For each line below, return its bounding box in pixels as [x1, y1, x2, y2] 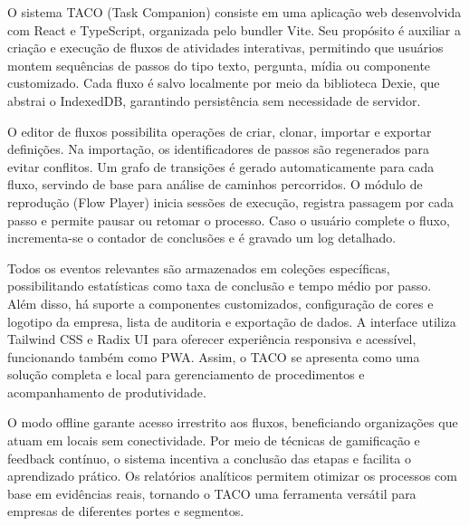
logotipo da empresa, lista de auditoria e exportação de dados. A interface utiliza [7, 311, 456, 330]
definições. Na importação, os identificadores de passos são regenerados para [7, 139, 429, 158]
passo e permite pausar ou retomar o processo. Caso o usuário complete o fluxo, [7, 210, 450, 229]
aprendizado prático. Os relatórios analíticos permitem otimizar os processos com [7, 466, 457, 485]
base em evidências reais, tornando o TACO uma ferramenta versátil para [7, 483, 416, 502]
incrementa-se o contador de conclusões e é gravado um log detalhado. [7, 228, 397, 247]
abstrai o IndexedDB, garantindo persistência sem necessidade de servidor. [7, 91, 421, 110]
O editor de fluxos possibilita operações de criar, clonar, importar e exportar [7, 121, 432, 140]
